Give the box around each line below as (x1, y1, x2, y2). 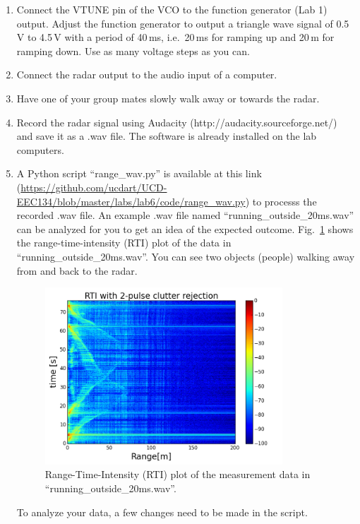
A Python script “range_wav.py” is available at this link (16, 166, 262, 181)
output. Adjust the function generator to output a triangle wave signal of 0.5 (16, 16, 349, 30)
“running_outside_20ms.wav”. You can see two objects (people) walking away (16, 249, 355, 263)
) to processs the (245, 193, 317, 208)
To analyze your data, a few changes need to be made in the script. (16, 504, 308, 519)
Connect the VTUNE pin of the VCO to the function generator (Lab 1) (16, 2, 328, 16)
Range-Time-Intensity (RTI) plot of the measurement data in (44, 467, 311, 482)
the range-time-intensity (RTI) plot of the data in (16, 235, 232, 250)
